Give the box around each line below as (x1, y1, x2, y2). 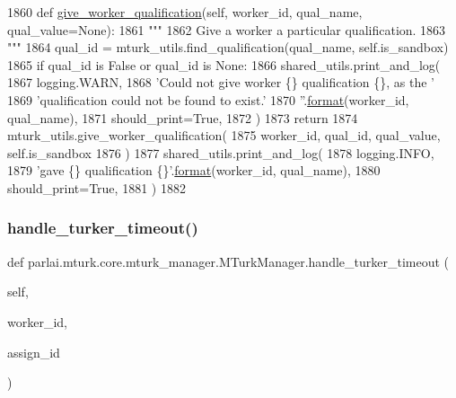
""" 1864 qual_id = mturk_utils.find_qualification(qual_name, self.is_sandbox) (7, 38, 449, 57)
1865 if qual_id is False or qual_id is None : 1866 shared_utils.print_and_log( (7, 55, 441, 74)
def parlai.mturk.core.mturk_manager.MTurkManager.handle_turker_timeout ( (7, 252, 449, 270)
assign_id (7, 342, 60, 361)
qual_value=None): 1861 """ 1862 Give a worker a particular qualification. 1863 (7, 20, 446, 39)
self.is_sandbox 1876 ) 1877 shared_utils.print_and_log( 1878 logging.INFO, (7, 143, 434, 162)
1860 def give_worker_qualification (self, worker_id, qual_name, (7, 3, 363, 21)
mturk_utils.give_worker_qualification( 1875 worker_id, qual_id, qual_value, (7, 126, 441, 145)
